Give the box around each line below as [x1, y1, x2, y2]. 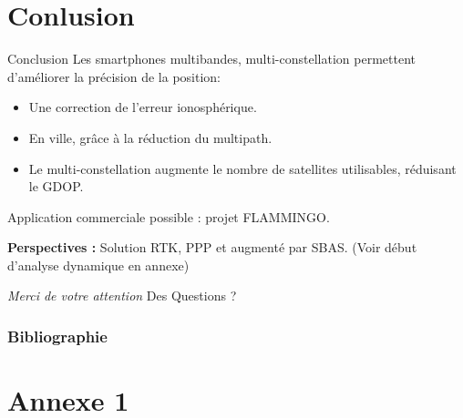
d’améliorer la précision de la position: [7, 66, 221, 86]
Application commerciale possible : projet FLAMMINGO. [7, 207, 330, 226]
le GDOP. [28, 177, 84, 196]
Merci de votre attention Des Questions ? [7, 286, 237, 305]
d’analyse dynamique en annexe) [7, 255, 190, 274]
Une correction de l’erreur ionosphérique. [28, 97, 257, 117]
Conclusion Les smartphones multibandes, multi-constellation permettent [7, 49, 416, 68]
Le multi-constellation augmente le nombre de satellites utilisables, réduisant [28, 158, 457, 178]
